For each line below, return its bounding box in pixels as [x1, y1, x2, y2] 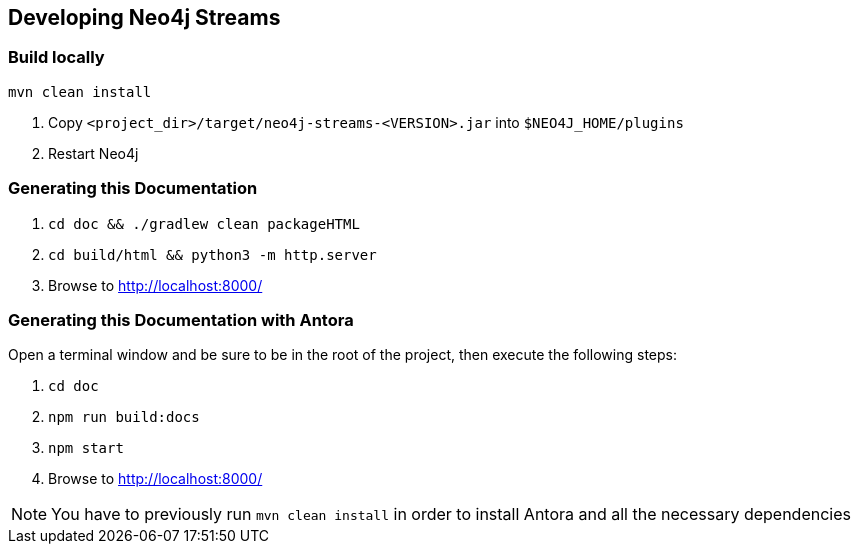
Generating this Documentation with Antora [8, 309, 354, 330]
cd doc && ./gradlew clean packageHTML [48, 215, 360, 232]
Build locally [8, 47, 105, 68]
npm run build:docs [48, 409, 200, 426]
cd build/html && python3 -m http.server [48, 246, 377, 263]
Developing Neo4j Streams [8, 5, 281, 30]
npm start [48, 440, 124, 457]
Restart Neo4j [48, 144, 139, 162]
